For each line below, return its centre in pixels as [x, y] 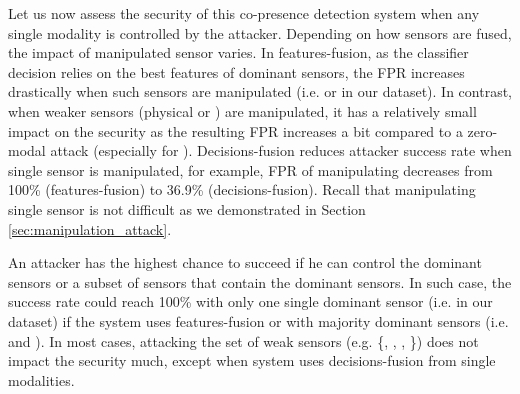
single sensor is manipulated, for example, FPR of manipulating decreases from [250, 169]
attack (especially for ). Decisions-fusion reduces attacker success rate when [281, 150]
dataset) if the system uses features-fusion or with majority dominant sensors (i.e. [258, 320]
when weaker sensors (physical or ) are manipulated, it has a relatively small [242, 110]
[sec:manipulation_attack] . [90, 228]
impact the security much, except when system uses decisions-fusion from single [252, 360]
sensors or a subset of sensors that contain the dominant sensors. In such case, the [260, 281]
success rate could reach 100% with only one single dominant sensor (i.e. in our [250, 301]
